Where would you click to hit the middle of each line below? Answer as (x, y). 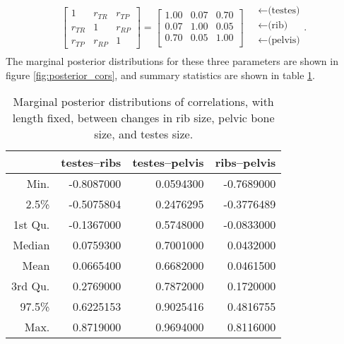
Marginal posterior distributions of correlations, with (143, 102)
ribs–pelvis (245, 162)
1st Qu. (31, 225)
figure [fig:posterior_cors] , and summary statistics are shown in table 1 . (160, 75)
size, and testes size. (144, 134)
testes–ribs (91, 162)
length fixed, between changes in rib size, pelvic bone (143, 118)
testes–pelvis (168, 162)
